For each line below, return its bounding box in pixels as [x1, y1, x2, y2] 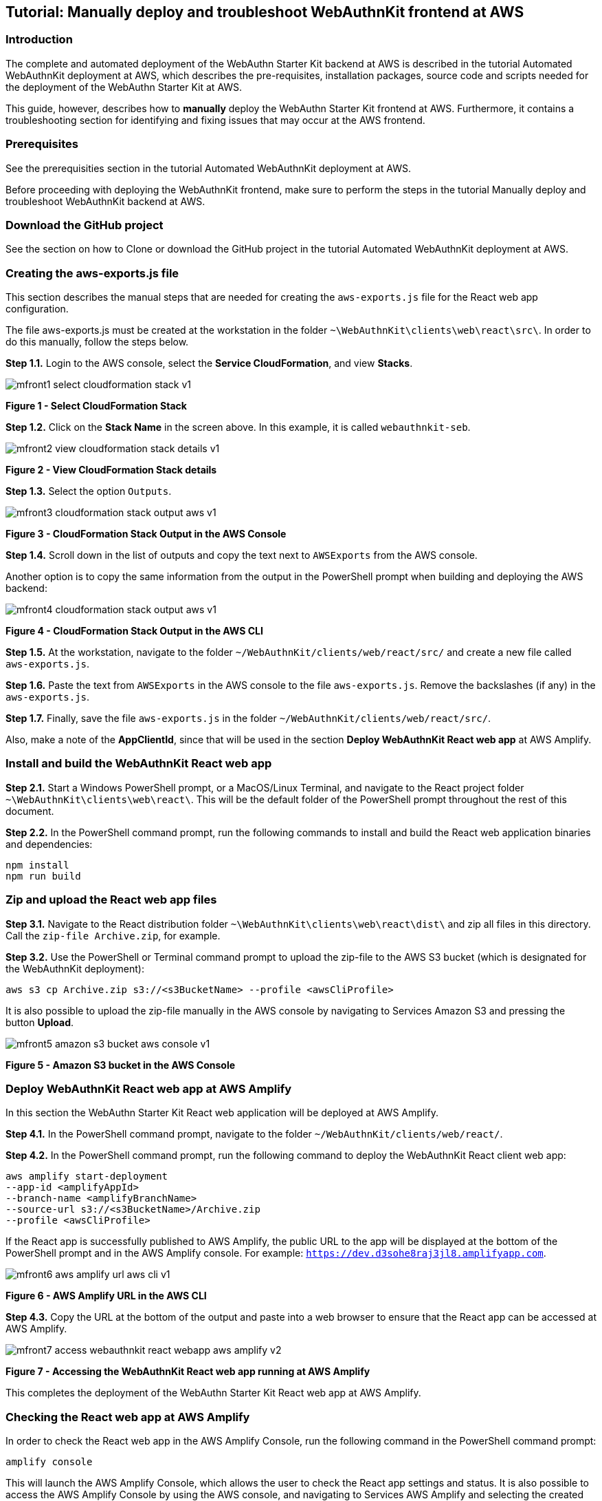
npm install [5, 859, 69, 871]
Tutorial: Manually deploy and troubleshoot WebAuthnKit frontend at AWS [5, 3, 524, 21]
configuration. [5, 303, 69, 315]
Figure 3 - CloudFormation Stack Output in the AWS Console [5, 528, 287, 540]
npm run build [5, 870, 81, 882]
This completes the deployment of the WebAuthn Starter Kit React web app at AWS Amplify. [5, 1387, 421, 1399]
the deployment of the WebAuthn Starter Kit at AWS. [5, 81, 243, 93]
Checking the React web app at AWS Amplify [5, 1409, 250, 1424]
